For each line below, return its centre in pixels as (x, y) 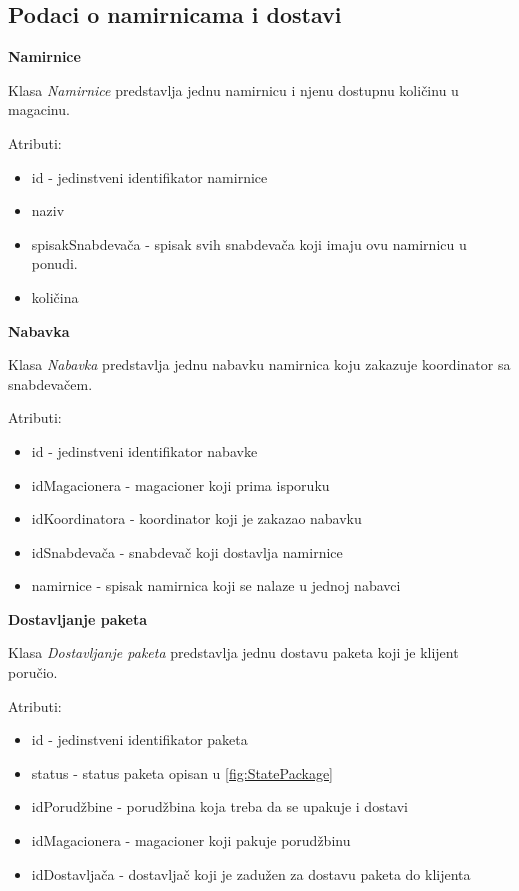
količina (55, 296)
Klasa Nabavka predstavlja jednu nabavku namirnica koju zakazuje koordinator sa (259, 364)
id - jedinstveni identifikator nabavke (144, 450)
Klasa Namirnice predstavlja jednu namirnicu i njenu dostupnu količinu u (233, 89)
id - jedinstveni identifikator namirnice (149, 176)
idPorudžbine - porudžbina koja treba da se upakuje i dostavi (219, 806)
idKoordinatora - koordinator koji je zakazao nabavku (196, 518)
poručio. (33, 672)
